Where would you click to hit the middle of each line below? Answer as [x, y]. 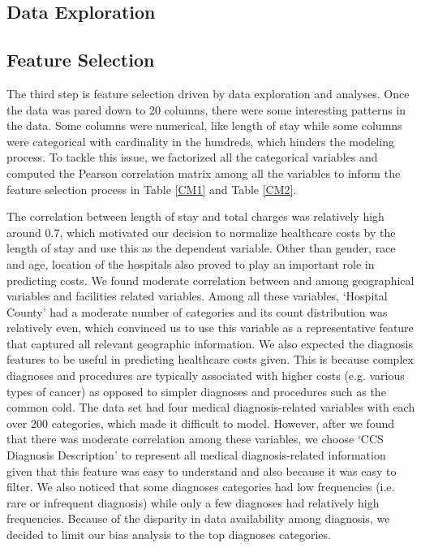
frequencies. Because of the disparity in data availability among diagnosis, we [198, 518]
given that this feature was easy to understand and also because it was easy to [202, 470]
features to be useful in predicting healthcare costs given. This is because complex [210, 359]
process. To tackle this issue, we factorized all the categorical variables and [192, 157]
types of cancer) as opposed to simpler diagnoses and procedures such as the [196, 391]
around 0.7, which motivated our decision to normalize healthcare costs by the [201, 232]
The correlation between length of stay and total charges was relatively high [195, 216]
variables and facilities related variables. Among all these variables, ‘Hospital [197, 296]
